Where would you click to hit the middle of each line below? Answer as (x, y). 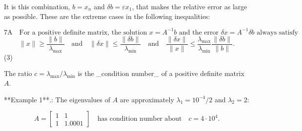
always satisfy (277, 32)
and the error (199, 32)
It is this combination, (37, 6)
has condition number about (140, 119)
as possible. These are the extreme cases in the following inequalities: (107, 16)
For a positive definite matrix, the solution (83, 32)
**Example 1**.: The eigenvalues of (57, 99)
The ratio (18, 73)
